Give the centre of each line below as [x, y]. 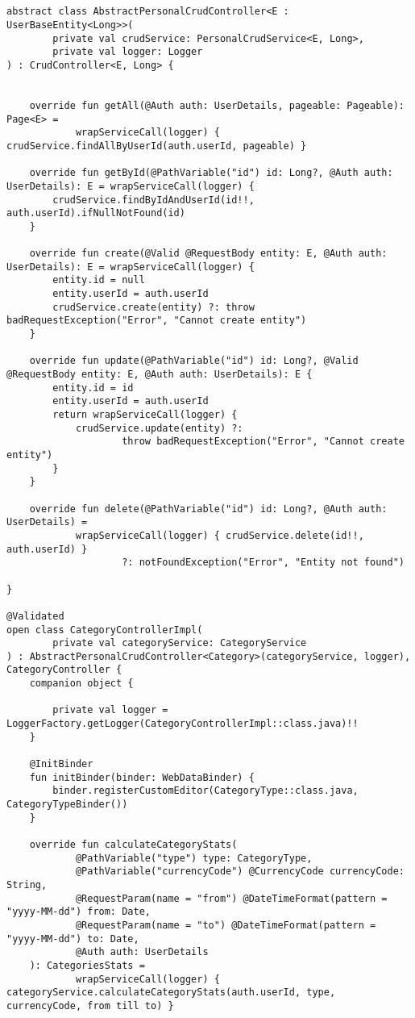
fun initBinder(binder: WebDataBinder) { [142, 777]
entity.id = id [93, 388]
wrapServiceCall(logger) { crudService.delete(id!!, [220, 535]
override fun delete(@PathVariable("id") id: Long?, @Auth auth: [208, 509]
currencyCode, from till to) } [90, 1005]
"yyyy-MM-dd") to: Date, [73, 939]
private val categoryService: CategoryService [180, 643]
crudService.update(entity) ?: [159, 428]
